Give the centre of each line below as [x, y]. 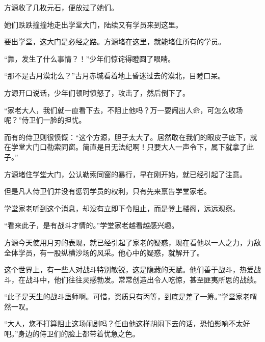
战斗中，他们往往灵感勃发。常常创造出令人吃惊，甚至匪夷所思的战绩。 [143, 279]
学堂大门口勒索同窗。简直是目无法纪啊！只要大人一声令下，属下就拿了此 [132, 147]
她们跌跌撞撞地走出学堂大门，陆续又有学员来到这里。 [93, 24]
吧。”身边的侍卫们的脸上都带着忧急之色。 [72, 334]
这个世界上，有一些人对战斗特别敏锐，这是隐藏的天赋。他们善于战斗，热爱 [129, 269]
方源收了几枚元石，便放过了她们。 [61, 7]
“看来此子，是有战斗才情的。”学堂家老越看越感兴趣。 [91, 225]
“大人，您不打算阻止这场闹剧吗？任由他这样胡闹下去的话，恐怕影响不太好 [127, 323]
